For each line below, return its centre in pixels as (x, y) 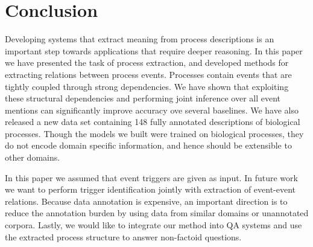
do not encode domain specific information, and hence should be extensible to (148, 145)
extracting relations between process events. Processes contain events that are (148, 74)
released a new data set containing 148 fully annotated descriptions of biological (153, 122)
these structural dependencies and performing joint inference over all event (143, 98)
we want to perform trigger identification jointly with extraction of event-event (150, 189)
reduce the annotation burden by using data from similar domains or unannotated (157, 213)
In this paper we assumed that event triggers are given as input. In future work (151, 177)
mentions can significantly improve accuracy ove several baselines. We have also (152, 110)
